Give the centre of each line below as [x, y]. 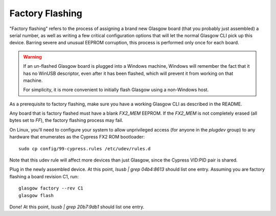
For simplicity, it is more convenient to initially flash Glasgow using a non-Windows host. [116, 90]
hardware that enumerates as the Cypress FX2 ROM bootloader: [77, 137]
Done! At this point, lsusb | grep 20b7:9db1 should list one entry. [77, 207]
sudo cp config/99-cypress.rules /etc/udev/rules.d [85, 148]
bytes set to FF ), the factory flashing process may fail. [66, 120]
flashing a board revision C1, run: [44, 176]
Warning [32, 57]
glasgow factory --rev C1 [51, 188]
